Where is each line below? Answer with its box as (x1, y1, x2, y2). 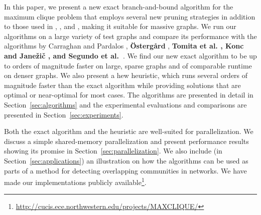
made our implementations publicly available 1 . (4, 175, 147, 187)
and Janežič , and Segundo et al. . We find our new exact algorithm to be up (4, 50, 257, 60)
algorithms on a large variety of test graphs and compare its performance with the (4, 30, 257, 41)
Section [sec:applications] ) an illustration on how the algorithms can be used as (4, 155, 248, 165)
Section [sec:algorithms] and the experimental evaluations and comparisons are (4, 99, 247, 109)
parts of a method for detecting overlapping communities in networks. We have (4, 165, 247, 175)
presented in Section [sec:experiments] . (4, 109, 123, 119)
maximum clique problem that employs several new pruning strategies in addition (4, 11, 255, 21)
